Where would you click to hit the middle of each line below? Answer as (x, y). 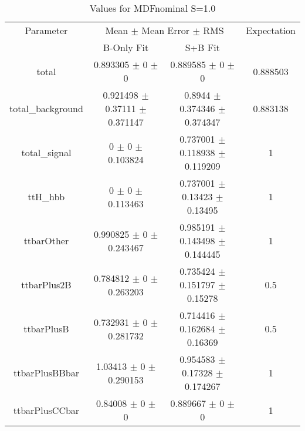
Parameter (46, 30)
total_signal (46, 152)
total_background (46, 108)
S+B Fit (202, 47)
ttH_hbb (46, 196)
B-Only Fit (126, 47)
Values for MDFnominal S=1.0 (152, 8)
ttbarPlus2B (46, 284)
